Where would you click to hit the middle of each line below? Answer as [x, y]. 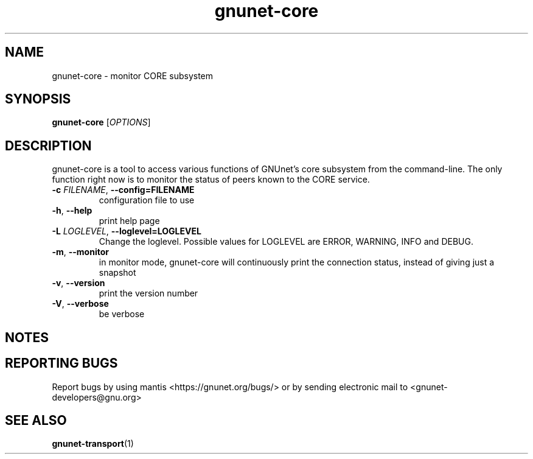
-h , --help [72, 211]
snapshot [117, 273]
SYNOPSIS [38, 99]
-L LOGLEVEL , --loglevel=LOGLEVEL [127, 231]
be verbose [122, 314]
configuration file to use [147, 200]
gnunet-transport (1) [93, 444]
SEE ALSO [36, 420]
